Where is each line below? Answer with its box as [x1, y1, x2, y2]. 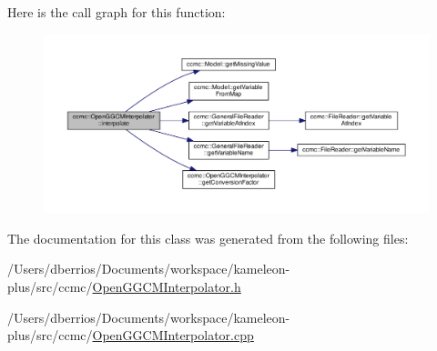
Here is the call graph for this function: [7, 3, 226, 21]
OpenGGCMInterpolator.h [92, 277, 241, 296]
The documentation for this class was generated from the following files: [7, 228, 409, 247]
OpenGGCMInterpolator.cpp [92, 326, 254, 345]
